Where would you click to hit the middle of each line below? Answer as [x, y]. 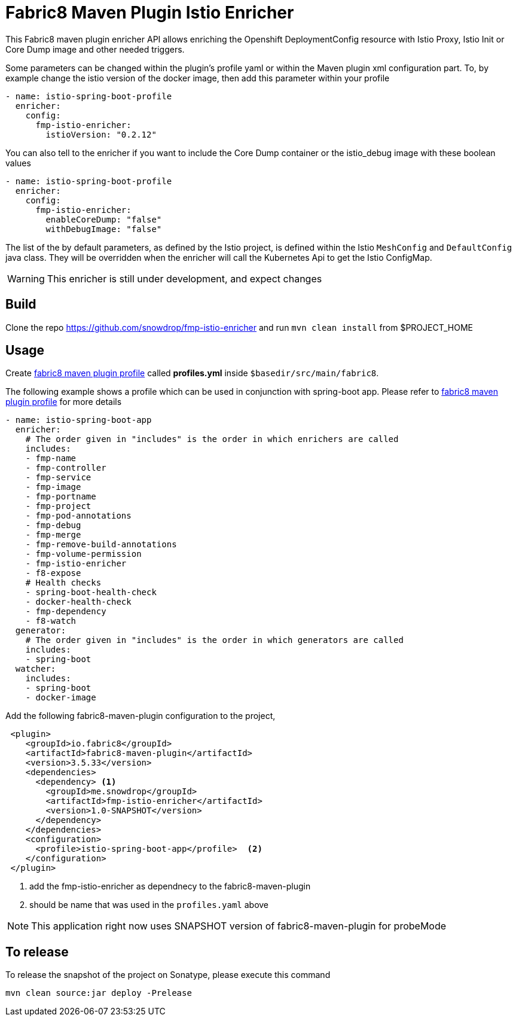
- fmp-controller [66, 468]
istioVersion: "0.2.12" [101, 134]
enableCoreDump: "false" [104, 219]
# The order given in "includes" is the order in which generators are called [214, 640]
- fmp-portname [61, 497]
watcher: [36, 669]
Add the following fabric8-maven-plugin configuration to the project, [141, 716]
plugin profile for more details [64, 402]
